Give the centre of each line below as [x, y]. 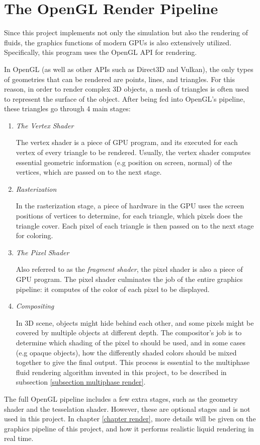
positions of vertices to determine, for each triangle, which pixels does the [129, 216]
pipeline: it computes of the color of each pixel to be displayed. [113, 289]
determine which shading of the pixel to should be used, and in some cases [131, 342]
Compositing [35, 306]
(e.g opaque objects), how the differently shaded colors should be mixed [126, 352]
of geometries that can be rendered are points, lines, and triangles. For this [119, 79]
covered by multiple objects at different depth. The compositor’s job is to [129, 332]
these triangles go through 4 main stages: [67, 108]
